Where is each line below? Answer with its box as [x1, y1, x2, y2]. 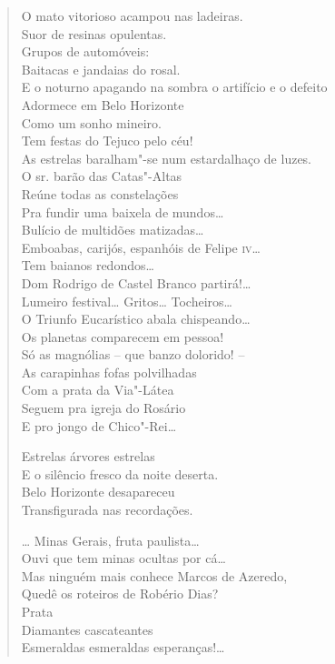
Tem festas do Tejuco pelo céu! [21, 131, 193, 150]
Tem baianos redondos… [21, 256, 154, 275]
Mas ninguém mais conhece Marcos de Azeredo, [21, 566, 288, 585]
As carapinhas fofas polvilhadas [21, 362, 197, 381]
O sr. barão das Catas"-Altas [21, 166, 182, 186]
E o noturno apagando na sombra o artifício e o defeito [21, 77, 328, 96]
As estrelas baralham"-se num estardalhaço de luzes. [21, 148, 312, 167]
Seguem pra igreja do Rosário [21, 398, 186, 418]
